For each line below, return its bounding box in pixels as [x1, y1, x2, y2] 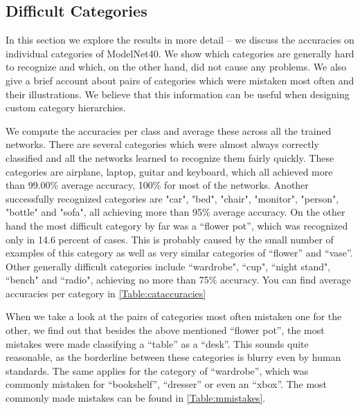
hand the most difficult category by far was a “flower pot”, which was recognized [6, 218, 348, 232]
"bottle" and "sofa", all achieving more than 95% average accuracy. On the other [6, 205, 345, 219]
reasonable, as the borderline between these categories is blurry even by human [6, 350, 341, 364]
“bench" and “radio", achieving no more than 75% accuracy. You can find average [6, 272, 351, 287]
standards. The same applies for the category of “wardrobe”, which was [6, 363, 309, 378]
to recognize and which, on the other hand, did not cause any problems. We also [6, 59, 347, 74]
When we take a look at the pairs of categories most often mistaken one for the [6, 309, 342, 324]
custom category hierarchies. [6, 100, 126, 115]
